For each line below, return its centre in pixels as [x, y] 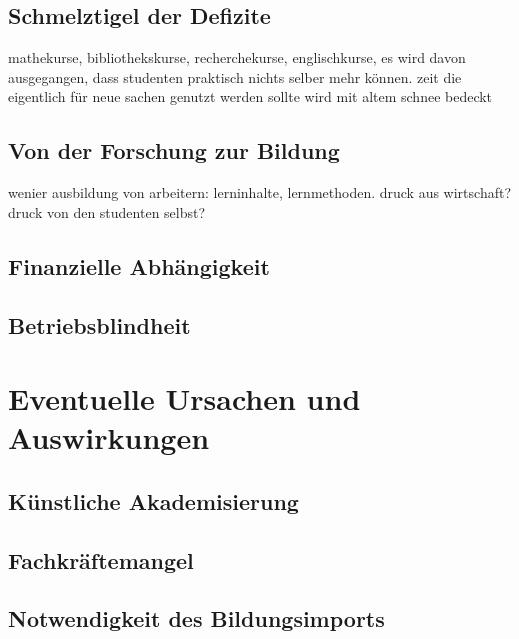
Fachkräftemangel [101, 559]
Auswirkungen [109, 437]
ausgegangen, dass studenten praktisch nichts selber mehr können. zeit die [235, 76]
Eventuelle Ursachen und [184, 398]
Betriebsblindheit [99, 324]
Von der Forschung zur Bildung [174, 150]
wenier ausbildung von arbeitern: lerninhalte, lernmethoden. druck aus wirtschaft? [260, 192]
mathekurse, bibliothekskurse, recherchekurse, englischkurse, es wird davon [237, 57]
